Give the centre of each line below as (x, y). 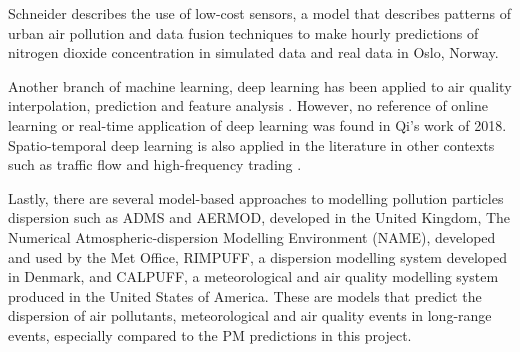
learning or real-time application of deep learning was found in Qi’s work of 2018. (257, 124)
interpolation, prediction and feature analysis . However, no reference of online (248, 105)
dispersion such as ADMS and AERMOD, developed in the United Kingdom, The (259, 217)
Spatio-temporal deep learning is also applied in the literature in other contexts (251, 144)
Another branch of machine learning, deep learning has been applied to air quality (260, 85)
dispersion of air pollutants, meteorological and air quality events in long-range (250, 315)
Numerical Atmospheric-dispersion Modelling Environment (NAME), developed (252, 236)
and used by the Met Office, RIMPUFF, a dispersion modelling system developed (257, 256)
